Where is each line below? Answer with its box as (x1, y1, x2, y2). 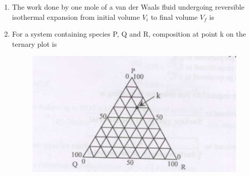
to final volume (151, 11, 198, 22)
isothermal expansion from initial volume (12, 11, 140, 22)
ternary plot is (12, 38, 57, 49)
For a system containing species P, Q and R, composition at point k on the (12, 28, 246, 39)
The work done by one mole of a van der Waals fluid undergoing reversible (12, 2, 244, 12)
